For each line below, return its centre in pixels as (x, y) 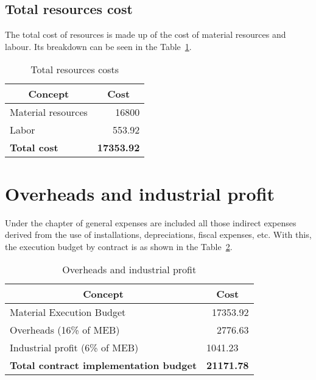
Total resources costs (75, 70)
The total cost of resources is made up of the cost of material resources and (146, 34)
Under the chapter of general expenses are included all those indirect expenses (151, 222)
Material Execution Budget (68, 312)
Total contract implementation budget (104, 365)
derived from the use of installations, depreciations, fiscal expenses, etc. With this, (158, 235)
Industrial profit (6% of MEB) (74, 348)
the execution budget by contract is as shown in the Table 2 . (119, 246)
